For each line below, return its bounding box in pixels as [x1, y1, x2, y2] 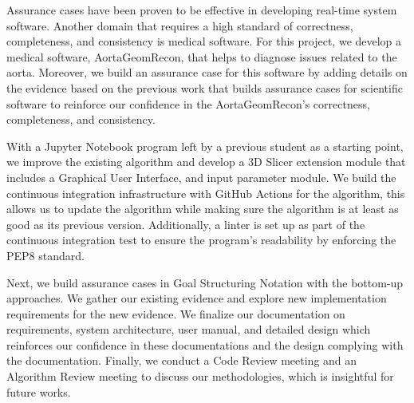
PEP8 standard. [6, 247, 85, 263]
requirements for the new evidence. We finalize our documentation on [6, 305, 345, 322]
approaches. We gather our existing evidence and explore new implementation [6, 290, 387, 306]
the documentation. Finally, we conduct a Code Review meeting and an [6, 352, 357, 369]
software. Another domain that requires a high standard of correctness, [6, 17, 353, 34]
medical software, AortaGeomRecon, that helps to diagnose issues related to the [6, 48, 397, 65]
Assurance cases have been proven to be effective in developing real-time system [6, 2, 397, 18]
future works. [6, 383, 71, 400]
